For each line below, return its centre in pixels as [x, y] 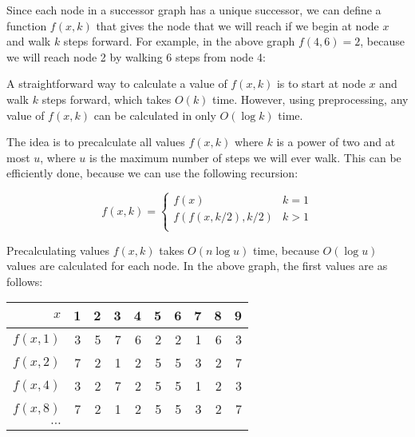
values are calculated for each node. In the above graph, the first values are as [197, 266]
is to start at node [321, 83]
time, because [286, 250]
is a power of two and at [336, 142]
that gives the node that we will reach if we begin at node [237, 25]
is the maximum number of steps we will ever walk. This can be [245, 157]
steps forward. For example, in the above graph [179, 41]
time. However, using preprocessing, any [310, 99]
